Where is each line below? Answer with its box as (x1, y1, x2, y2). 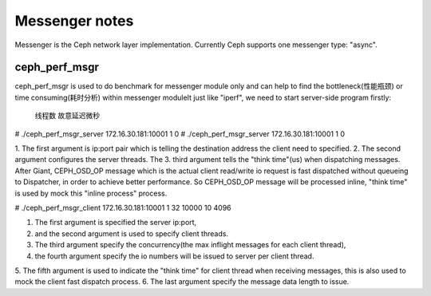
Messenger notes (14, 12, 134, 30)
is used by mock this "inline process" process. (14, 188, 168, 198)
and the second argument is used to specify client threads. (34, 228, 229, 239)
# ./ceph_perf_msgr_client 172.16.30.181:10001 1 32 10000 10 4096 (14, 203, 231, 212)
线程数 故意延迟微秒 (34, 111, 100, 120)
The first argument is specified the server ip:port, (34, 218, 197, 227)
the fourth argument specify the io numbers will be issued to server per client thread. (34, 251, 314, 261)
